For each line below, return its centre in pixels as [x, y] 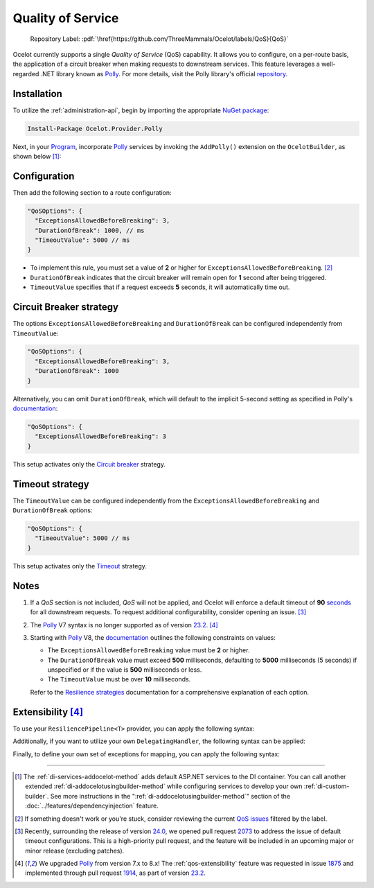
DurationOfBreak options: [53, 510]
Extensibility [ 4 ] [48, 712]
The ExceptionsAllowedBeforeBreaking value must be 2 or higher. [149, 650]
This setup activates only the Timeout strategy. [80, 566]
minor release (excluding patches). [75, 851]
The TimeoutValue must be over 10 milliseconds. [119, 679]
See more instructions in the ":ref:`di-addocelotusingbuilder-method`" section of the [170, 796]
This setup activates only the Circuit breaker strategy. [89, 464]
